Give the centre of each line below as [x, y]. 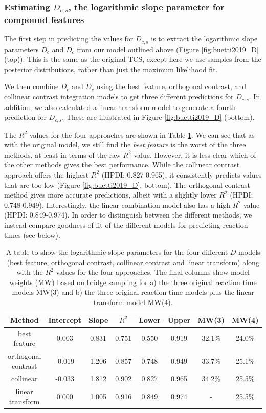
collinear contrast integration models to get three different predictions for [119, 96]
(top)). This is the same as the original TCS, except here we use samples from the [133, 59]
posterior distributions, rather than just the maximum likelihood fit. [111, 69]
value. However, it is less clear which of [195, 154]
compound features [44, 19]
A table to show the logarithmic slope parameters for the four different [117, 252]
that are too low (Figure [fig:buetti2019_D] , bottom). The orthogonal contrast [127, 184]
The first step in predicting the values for [69, 39]
